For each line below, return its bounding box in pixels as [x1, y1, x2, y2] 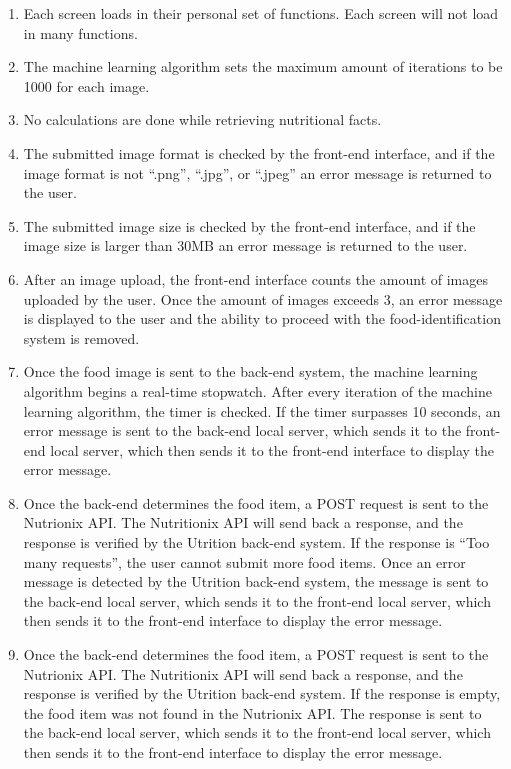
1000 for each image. [23, 75, 150, 96]
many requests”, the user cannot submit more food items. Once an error [23, 551, 466, 572]
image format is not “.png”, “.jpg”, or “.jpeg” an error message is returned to [23, 162, 492, 183]
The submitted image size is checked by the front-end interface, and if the [23, 215, 476, 236]
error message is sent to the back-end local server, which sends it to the [23, 420, 462, 441]
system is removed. [23, 327, 140, 348]
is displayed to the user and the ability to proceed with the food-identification [23, 308, 501, 329]
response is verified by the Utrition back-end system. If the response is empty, [23, 683, 501, 704]
